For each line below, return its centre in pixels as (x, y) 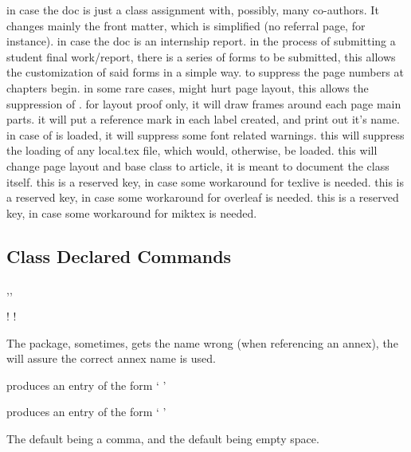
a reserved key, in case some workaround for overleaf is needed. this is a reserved (203, 197)
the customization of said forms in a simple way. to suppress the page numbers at (205, 72)
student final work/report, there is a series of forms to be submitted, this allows (201, 56)
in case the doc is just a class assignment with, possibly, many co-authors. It (193, 10)
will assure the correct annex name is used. (111, 358)
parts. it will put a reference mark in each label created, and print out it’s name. (203, 119)
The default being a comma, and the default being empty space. (163, 439)
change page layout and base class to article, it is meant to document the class (198, 165)
